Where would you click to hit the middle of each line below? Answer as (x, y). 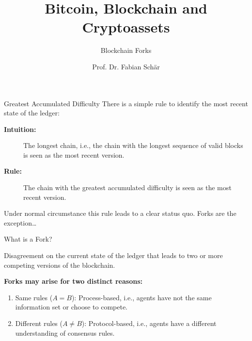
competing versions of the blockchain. (60, 265)
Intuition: (20, 129)
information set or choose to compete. (71, 307)
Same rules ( (34, 297)
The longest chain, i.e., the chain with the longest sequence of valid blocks (133, 145)
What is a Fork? (28, 239)
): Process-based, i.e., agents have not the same (142, 297)
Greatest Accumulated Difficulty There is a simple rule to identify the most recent (126, 103)
